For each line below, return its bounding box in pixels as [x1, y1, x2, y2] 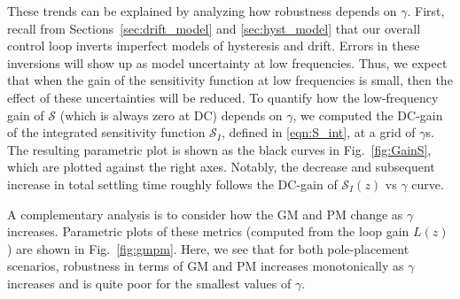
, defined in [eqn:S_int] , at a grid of [221, 123, 416, 142]
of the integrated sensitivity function [7, 123, 206, 142]
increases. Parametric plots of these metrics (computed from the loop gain [7, 222, 409, 241]
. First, [407, 2, 445, 19]
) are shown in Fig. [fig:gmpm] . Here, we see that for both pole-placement [7, 239, 409, 257]
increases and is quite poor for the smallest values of [7, 273, 292, 292]
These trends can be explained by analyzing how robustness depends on [7, 2, 397, 19]
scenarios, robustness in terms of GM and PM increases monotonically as [7, 257, 404, 275]
